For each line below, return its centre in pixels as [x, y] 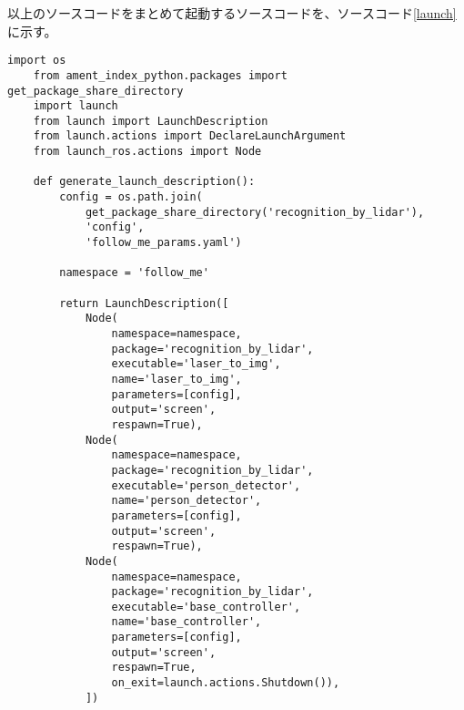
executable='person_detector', [206, 485]
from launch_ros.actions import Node [147, 152]
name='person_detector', [187, 501]
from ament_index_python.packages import [160, 75]
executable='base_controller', [206, 607]
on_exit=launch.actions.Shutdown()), [226, 683]
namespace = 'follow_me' [134, 273]
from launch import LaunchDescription [151, 121]
